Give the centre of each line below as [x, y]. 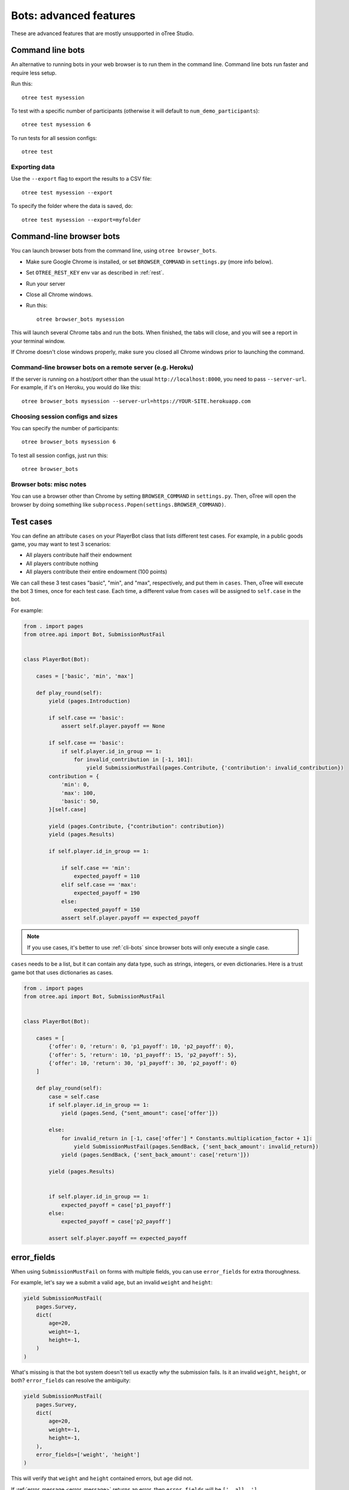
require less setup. [34, 73]
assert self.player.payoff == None [113, 726]
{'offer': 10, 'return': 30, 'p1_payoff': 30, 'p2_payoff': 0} [143, 1063]
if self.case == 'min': [96, 868]
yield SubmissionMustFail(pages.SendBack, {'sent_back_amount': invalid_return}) [196, 1146]
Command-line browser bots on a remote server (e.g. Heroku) [102, 367]
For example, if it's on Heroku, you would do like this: [76, 387]
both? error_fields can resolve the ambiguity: [71, 1380]
